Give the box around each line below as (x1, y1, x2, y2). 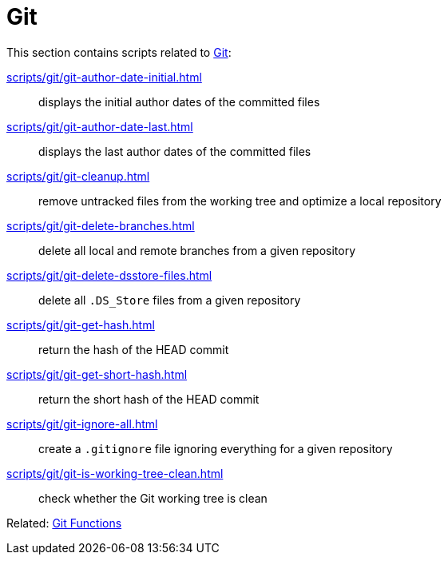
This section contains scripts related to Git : (6, 45, 232, 59)
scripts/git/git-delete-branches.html (6, 218, 195, 233)
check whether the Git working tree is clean (38, 491, 268, 505)
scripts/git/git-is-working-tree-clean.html (6, 466, 224, 480)
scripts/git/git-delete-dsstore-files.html (6, 268, 212, 282)
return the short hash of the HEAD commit (38, 392, 260, 406)
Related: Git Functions (6, 515, 122, 530)
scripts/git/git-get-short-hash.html (6, 367, 188, 381)
